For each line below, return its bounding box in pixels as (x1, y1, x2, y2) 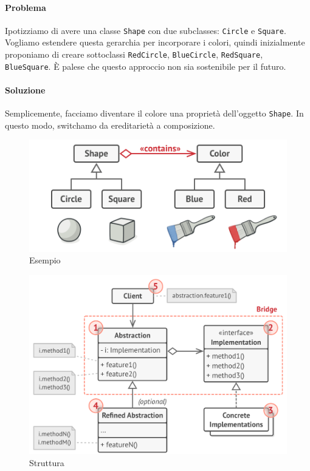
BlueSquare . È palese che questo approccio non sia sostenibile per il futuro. (5, 59, 286, 72)
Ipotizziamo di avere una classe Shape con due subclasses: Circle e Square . (5, 24, 286, 36)
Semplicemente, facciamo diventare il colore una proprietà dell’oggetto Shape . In (5, 107, 304, 120)
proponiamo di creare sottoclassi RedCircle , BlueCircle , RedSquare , (5, 48, 263, 61)
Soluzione (5, 83, 46, 96)
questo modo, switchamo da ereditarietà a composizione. (5, 118, 215, 131)
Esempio (29, 254, 61, 266)
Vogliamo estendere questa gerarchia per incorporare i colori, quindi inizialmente (5, 36, 305, 49)
